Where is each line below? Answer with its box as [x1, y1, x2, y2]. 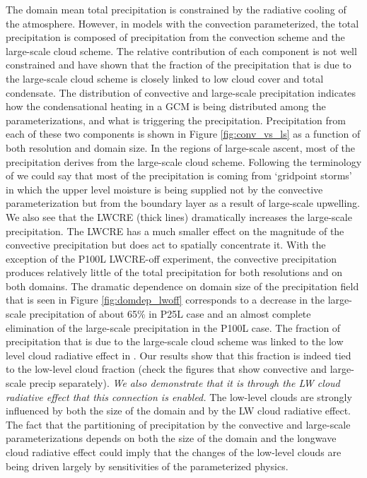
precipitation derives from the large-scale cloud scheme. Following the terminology [6, 154, 362, 169]
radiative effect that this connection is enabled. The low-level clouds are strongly [6, 389, 352, 404]
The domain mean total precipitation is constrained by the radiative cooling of [6, 2, 346, 16]
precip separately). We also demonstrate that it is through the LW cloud [29, 376, 340, 390]
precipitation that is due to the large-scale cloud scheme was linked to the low [6, 334, 344, 349]
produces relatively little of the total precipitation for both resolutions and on [6, 265, 343, 280]
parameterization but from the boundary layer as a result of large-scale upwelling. [6, 196, 361, 210]
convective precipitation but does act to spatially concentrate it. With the [6, 237, 326, 252]
